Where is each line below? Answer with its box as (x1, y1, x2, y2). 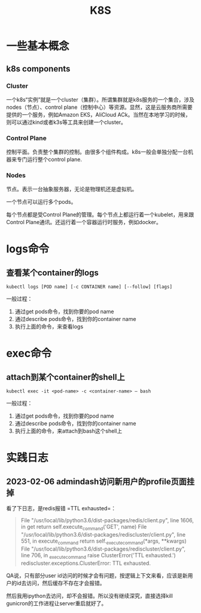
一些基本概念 (6, 40, 70, 53)
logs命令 (6, 242, 50, 255)
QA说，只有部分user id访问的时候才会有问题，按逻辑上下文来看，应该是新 (6, 572, 188, 579)
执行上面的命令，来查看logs (14, 323, 84, 331)
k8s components (6, 64, 71, 74)
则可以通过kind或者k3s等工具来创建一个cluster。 (6, 118, 127, 126)
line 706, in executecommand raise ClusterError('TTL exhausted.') (20, 552, 176, 560)
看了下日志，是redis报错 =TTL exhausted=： (6, 505, 117, 512)
